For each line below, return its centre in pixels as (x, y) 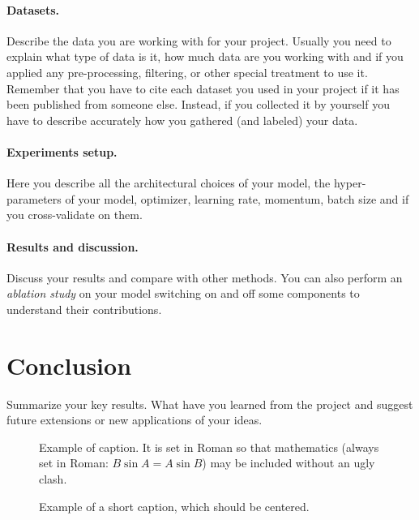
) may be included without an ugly (289, 463)
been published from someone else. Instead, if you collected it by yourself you (198, 104)
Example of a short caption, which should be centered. (174, 506)
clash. (53, 479)
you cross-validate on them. (75, 215)
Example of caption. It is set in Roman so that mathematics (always (209, 447)
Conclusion (69, 365)
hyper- (350, 183)
